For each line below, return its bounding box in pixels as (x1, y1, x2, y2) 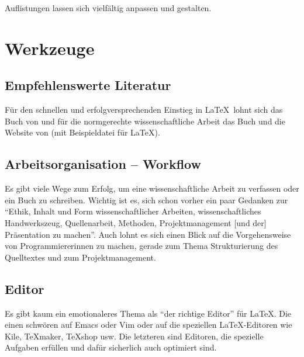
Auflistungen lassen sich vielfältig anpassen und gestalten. (5, 2, 212, 13)
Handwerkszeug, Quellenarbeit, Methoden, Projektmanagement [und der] (5, 216, 267, 228)
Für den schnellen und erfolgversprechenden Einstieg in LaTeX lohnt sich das (5, 103, 283, 116)
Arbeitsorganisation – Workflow (5, 155, 201, 173)
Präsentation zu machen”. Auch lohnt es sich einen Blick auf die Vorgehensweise (5, 228, 291, 240)
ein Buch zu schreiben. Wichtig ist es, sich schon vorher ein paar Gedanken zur (5, 193, 288, 206)
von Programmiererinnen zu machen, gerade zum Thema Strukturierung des (5, 240, 278, 252)
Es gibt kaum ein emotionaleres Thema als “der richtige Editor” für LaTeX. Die (5, 307, 292, 319)
